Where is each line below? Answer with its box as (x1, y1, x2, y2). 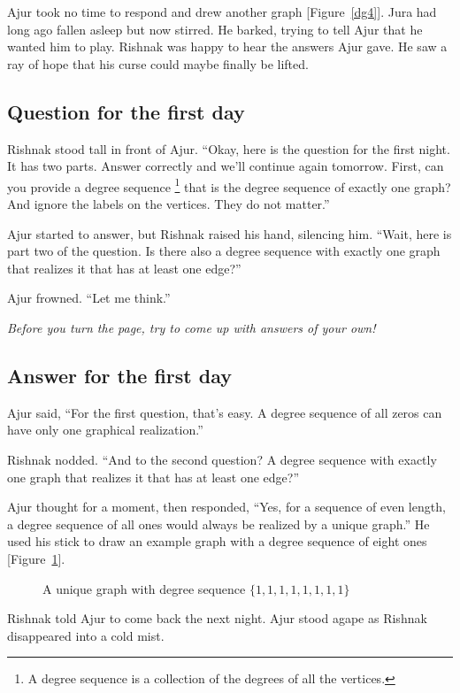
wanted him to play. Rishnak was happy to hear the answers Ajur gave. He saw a (7, 37, 448, 56)
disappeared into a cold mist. (7, 626, 165, 644)
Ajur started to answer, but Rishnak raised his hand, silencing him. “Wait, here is (7, 224, 452, 243)
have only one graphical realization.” (7, 420, 203, 439)
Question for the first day (7, 97, 245, 125)
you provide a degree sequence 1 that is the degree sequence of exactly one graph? (7, 174, 451, 196)
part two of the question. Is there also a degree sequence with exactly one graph (7, 242, 441, 260)
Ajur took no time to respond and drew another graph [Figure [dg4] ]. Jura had (7, 3, 437, 20)
